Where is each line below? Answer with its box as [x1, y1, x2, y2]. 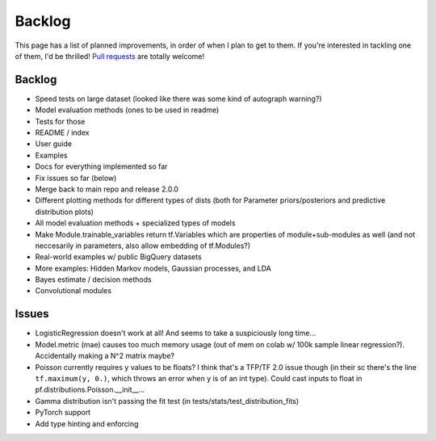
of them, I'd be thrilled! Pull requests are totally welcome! [15, 51, 205, 61]
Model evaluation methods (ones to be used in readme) [35, 105, 220, 115]
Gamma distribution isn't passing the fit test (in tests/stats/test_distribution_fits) [35, 396, 300, 405]
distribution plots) [35, 207, 94, 216]
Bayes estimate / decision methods [35, 275, 153, 284]
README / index [35, 128, 90, 137]
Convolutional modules [35, 286, 112, 296]
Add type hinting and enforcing [35, 418, 139, 428]
